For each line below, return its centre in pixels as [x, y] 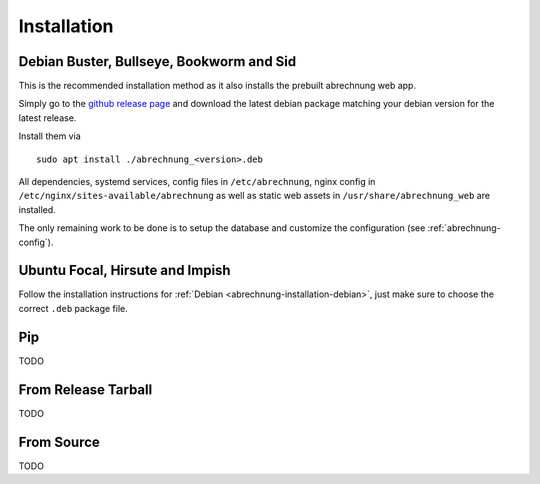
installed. [37, 209]
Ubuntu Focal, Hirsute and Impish [124, 270]
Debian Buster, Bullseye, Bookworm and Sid [157, 61]
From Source [59, 441]
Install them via [49, 136]
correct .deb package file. [73, 308]
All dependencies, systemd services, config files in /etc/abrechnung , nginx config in [197, 182]
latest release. [47, 117]
